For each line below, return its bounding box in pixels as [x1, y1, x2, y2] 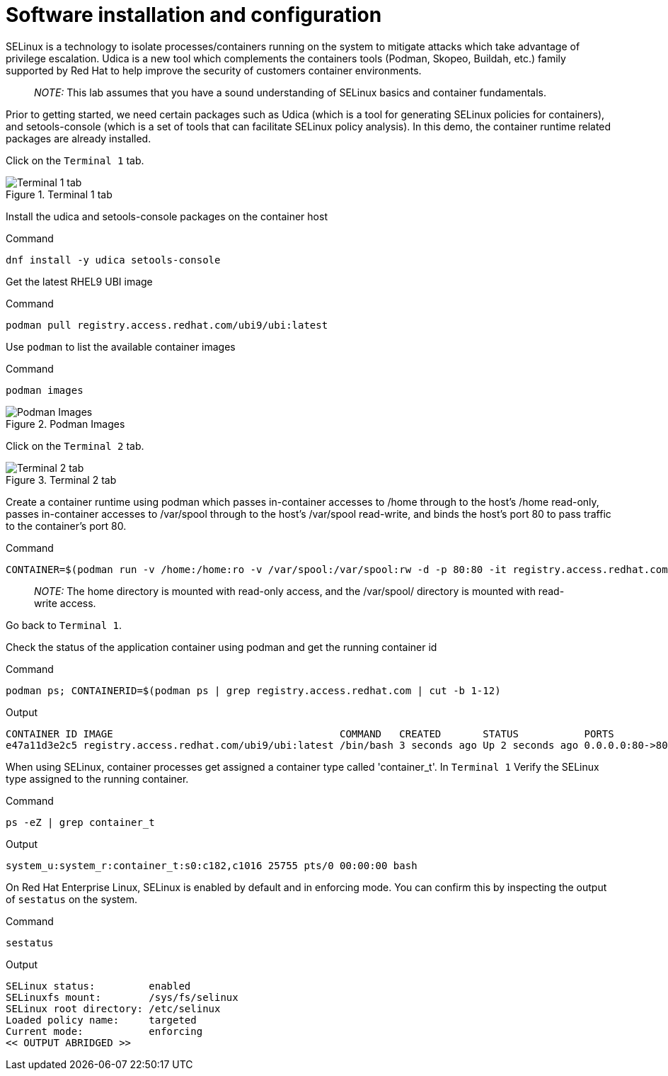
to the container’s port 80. [6, 519, 127, 532]
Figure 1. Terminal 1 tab [6, 188, 113, 200]
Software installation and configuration [6, 3, 382, 27]
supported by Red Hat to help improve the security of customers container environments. [6, 64, 422, 77]
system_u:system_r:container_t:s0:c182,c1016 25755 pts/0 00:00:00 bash [6, 859, 417, 871]
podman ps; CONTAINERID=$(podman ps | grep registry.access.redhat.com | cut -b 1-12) [6, 684, 501, 696]
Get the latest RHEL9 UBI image [6, 275, 153, 288]
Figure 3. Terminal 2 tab [6, 473, 117, 486]
